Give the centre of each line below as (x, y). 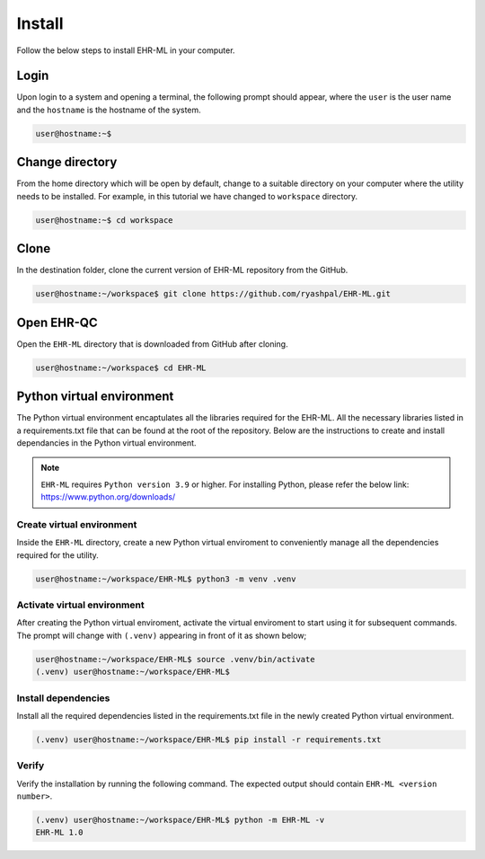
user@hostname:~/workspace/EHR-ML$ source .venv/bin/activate (175, 659)
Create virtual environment (77, 524)
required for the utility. (57, 555)
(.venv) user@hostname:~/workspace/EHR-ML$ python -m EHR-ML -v (180, 819)
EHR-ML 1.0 (59, 832)
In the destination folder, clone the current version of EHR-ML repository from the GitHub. (182, 270)
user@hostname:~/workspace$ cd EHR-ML (121, 368)
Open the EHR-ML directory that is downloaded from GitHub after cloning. (152, 344)
